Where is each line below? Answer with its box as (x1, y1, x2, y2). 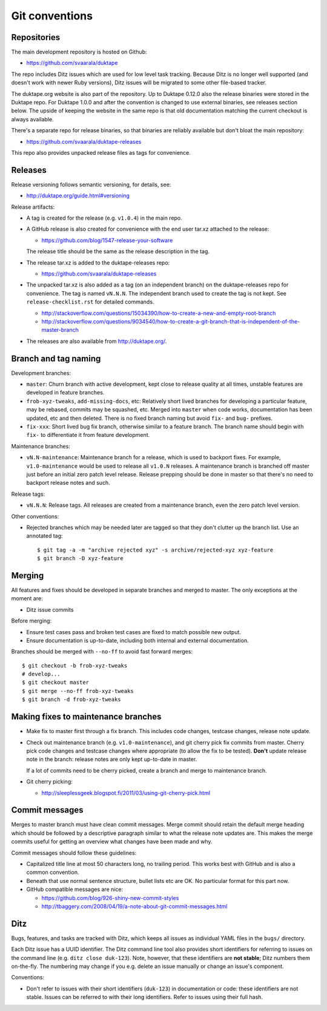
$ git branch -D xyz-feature (37, 555, 124, 562)
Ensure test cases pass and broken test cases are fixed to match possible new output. (26, 628, 242, 635)
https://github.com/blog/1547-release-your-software (41, 237, 173, 244)
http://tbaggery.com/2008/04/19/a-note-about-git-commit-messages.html (41, 902, 228, 910)
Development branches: (11, 369, 71, 376)
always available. (11, 115, 54, 123)
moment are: (11, 595, 43, 602)
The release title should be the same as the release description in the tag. (26, 248, 210, 255)
